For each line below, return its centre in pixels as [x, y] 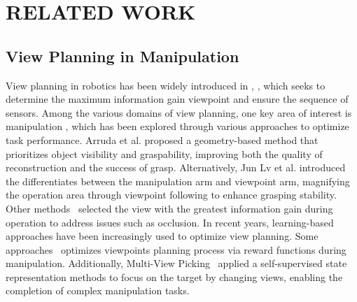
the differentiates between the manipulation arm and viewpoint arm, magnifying [178, 181]
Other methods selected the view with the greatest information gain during [169, 208]
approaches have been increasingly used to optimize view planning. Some [162, 236]
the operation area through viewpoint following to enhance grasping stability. [171, 195]
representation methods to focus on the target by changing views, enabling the [174, 276]
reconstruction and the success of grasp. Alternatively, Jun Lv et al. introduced [176, 167]
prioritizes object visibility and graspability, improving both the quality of [164, 153]
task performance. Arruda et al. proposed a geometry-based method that [162, 139]
